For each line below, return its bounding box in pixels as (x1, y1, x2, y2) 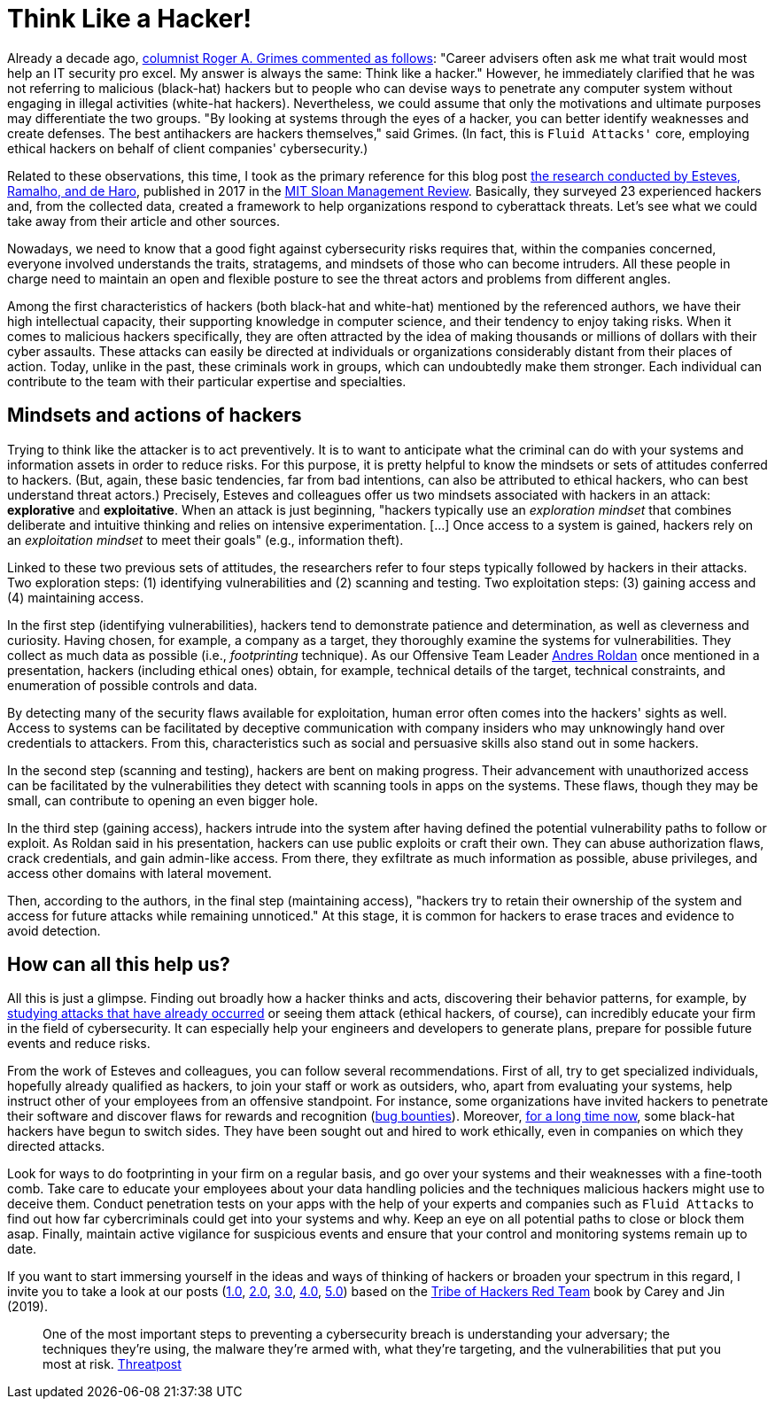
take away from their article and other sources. (7, 213, 280, 229)
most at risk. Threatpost (43, 1356, 182, 1372)
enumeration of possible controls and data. (7, 677, 258, 693)
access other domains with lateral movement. (7, 865, 272, 881)
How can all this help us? (7, 953, 230, 976)
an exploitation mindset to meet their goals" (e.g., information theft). (7, 532, 404, 548)
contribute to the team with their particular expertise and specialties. (7, 373, 407, 389)
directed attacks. (7, 1138, 105, 1154)
